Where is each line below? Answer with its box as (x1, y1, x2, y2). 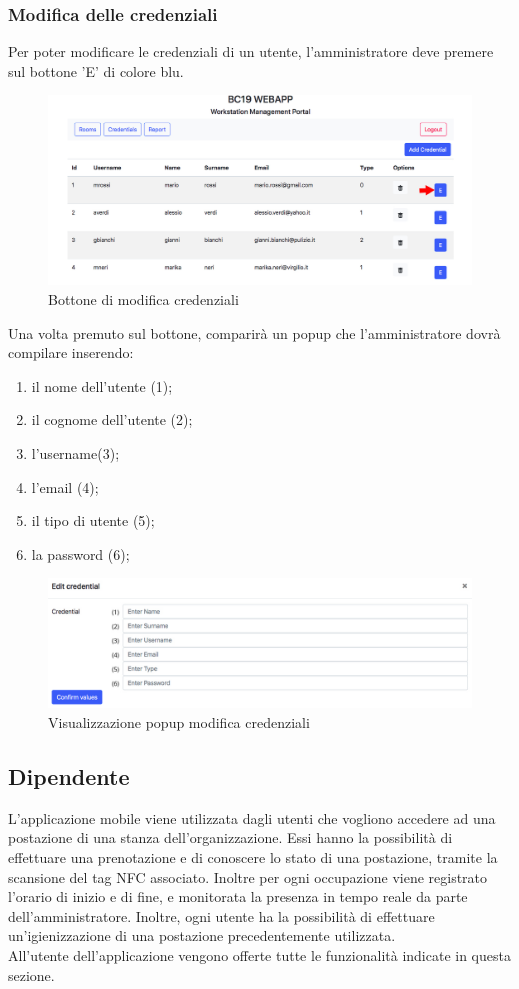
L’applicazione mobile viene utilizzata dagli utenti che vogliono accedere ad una (8, 807, 496, 828)
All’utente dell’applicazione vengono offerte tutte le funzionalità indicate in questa (8, 944, 511, 965)
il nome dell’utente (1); (31, 375, 173, 396)
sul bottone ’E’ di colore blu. (8, 60, 184, 81)
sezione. (8, 964, 55, 985)
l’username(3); (31, 443, 120, 464)
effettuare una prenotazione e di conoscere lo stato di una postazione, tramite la (8, 846, 498, 867)
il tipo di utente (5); (31, 510, 155, 531)
